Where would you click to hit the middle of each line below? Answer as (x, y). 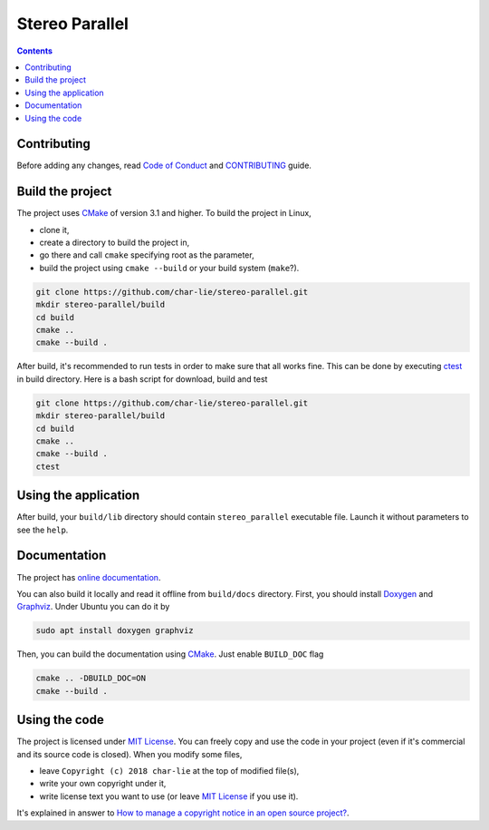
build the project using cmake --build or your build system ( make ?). (169, 268)
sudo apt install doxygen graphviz (115, 631)
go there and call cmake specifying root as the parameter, (147, 255)
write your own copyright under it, (103, 784)
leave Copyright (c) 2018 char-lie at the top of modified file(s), (169, 770)
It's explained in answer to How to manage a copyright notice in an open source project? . (183, 813)
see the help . (43, 530)
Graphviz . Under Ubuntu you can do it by (93, 607)
